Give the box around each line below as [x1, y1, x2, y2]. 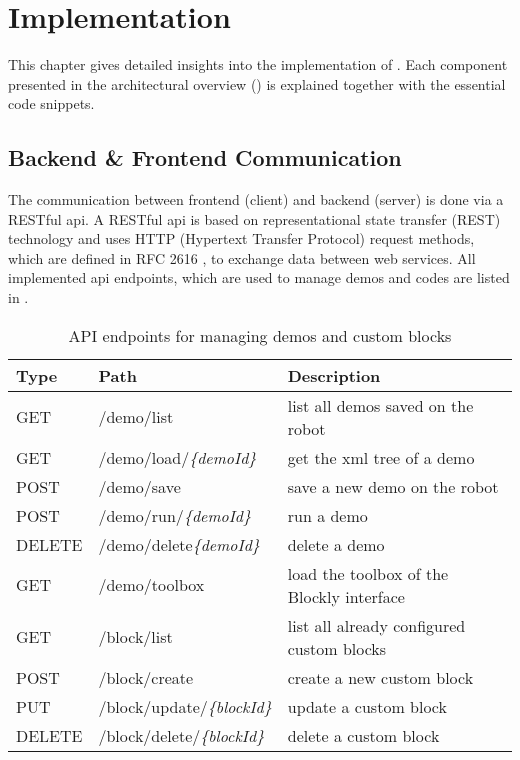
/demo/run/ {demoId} [98, 503, 252, 527]
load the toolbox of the [287, 561, 449, 585]
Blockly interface [287, 584, 405, 608]
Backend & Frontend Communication [8, 142, 402, 173]
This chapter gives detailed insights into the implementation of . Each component [8, 54, 508, 75]
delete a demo [287, 532, 385, 556]
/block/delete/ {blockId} [98, 723, 265, 747]
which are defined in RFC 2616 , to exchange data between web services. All [8, 247, 476, 268]
